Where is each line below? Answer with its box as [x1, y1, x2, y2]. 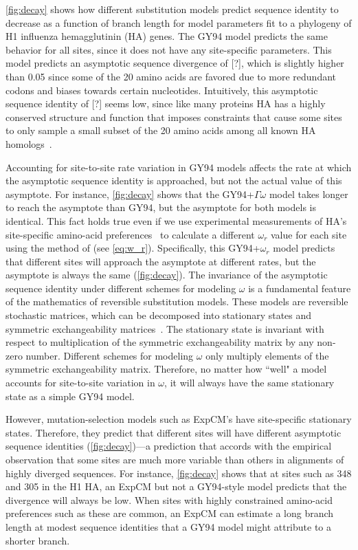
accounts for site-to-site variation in [5, 375, 155, 390]
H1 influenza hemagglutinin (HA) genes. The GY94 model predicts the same [5, 29, 328, 43]
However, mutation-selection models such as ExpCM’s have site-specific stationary [5, 412, 352, 426]
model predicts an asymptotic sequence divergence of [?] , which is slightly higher [5, 56, 344, 70]
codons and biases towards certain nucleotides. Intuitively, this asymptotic [5, 82, 318, 97]
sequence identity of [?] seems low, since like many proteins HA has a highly [5, 96, 326, 111]
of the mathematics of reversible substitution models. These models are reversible [5, 294, 348, 309]
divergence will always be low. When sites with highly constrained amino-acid [5, 492, 333, 507]
